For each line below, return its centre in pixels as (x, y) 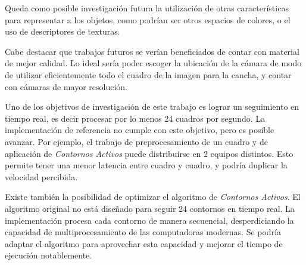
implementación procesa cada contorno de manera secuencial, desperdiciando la (149, 220)
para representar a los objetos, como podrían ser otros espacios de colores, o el (148, 19)
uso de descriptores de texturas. (63, 31)
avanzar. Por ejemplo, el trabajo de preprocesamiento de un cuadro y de (136, 141)
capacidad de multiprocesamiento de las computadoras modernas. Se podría (143, 232)
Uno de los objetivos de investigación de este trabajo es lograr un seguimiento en (152, 107)
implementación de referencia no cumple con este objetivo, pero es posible (140, 130)
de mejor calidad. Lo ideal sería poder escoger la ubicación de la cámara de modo (153, 63)
